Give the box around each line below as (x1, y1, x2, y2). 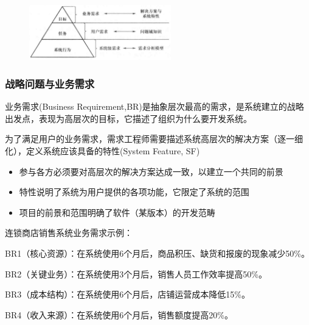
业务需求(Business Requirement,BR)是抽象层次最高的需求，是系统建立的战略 (5, 100, 304, 113)
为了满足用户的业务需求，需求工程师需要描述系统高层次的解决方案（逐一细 (5, 132, 303, 145)
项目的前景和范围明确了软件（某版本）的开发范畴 (19, 205, 215, 218)
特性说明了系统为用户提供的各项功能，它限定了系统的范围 (19, 185, 249, 198)
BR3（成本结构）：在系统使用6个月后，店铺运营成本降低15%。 (5, 288, 250, 301)
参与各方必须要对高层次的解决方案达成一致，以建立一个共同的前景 (19, 165, 283, 177)
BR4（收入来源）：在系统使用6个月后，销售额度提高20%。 (5, 308, 233, 321)
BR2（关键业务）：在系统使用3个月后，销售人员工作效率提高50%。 (5, 267, 267, 280)
